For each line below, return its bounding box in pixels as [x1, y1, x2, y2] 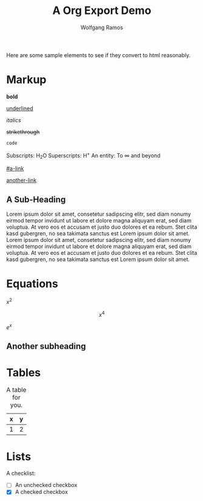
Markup [6, 73, 47, 87]
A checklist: [6, 469, 36, 477]
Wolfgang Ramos [81, 24, 123, 31]
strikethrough [6, 128, 40, 136]
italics [6, 116, 21, 123]
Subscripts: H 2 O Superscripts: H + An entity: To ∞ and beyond [6, 150, 161, 161]
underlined [6, 105, 33, 112]
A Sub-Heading [6, 194, 66, 204]
